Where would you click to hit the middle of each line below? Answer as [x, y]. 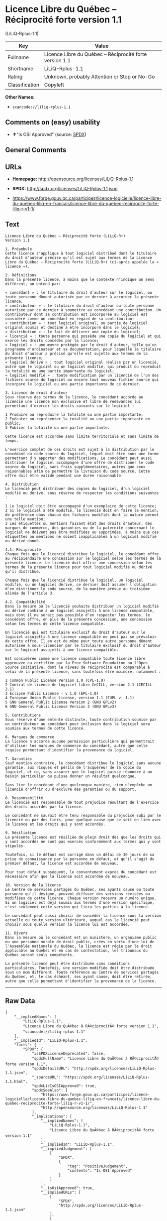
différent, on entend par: [33, 284]
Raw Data [20, 1001]
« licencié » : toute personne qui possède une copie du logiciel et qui [83, 336]
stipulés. [15, 846]
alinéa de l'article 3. [30, 593]
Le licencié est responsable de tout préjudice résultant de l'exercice [82, 802]
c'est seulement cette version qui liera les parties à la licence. [78, 907]
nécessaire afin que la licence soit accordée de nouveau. [68, 876]
